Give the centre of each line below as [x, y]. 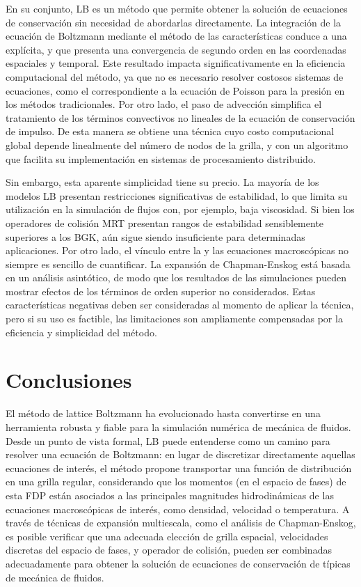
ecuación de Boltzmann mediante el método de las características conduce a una [176, 36]
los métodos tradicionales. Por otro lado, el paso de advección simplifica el [164, 104]
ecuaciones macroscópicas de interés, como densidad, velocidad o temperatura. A [178, 509]
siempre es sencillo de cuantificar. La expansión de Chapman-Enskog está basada [178, 264]
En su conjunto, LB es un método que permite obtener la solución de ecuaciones [177, 8]
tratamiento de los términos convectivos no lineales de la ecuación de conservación [180, 117]
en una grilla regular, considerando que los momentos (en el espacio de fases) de [176, 482]
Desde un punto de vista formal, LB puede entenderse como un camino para [168, 440]
